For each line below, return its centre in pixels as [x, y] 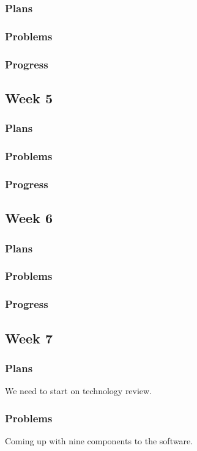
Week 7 [29, 338]
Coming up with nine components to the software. [99, 440]
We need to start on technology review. [79, 391]
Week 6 [29, 218]
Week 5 [29, 97]
